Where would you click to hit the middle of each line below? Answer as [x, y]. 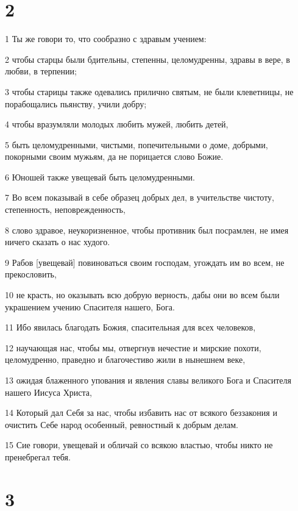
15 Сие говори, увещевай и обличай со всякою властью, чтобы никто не [139, 445]
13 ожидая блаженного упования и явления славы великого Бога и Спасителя [148, 380]
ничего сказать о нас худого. [58, 242]
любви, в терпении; [41, 71]
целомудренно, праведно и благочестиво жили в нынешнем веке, [125, 359]
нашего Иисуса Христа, [48, 392]
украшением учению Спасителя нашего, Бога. [90, 306]
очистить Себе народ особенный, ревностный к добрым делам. [122, 424]
